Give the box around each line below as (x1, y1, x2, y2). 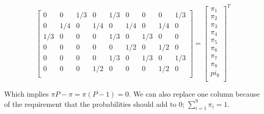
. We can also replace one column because (128, 88, 260, 99)
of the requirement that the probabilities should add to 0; (4, 98, 185, 109)
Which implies (4, 88, 49, 99)
